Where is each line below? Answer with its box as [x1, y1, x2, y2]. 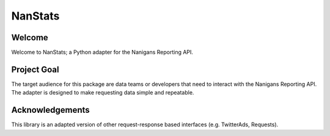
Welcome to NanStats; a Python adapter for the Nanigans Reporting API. [11, 49, 194, 56]
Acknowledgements [11, 105, 90, 115]
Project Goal [11, 64, 59, 74]
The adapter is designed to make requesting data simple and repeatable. [11, 89, 194, 96]
